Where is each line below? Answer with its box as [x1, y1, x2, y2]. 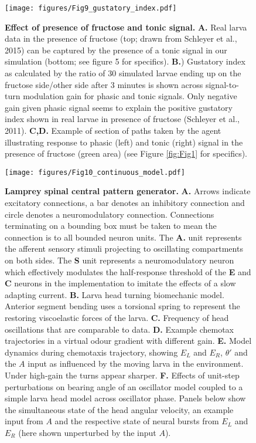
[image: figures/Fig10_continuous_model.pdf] [5, 168, 185, 177]
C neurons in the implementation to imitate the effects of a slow [5, 277, 236, 289]
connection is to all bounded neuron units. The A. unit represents [5, 231, 242, 243]
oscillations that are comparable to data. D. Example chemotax [5, 323, 234, 335]
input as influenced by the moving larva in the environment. [28, 357, 244, 370]
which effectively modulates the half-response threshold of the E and [5, 265, 251, 278]
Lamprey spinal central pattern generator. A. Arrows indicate [5, 185, 251, 197]
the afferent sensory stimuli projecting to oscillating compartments [5, 242, 243, 255]
